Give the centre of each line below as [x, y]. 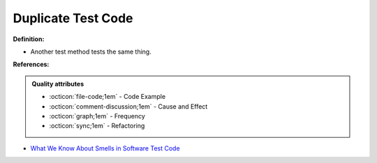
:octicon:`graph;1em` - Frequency [97, 116]
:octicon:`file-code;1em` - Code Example [108, 97]
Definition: [29, 39]
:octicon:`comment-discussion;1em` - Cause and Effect [128, 106]
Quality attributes [58, 84]
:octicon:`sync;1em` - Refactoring [97, 126]
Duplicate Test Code [73, 18]
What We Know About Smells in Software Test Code [105, 148]
